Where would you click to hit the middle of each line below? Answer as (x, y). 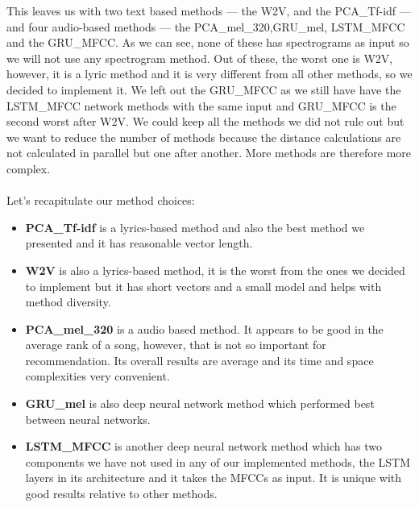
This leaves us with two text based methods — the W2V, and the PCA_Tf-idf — (209, 10)
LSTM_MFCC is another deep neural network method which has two (203, 446)
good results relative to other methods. (121, 494)
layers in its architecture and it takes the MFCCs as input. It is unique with (214, 478)
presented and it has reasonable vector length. (139, 243)
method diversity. (68, 302)
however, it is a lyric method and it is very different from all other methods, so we (209, 74)
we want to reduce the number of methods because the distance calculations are (204, 137)
